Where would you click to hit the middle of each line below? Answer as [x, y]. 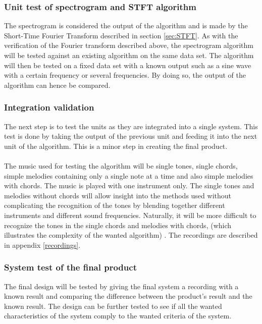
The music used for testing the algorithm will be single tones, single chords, [121, 165]
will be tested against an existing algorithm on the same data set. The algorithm [129, 55]
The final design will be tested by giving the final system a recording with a [121, 286]
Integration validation [49, 107]
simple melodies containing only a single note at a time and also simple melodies [129, 175]
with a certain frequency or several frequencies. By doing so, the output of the [125, 75]
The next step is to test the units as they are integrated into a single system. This [131, 126]
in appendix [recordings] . [42, 245]
